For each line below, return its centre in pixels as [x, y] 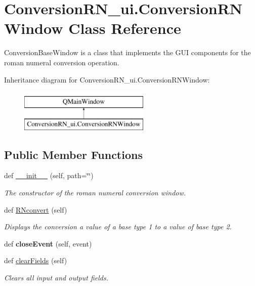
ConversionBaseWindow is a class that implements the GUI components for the [127, 52]
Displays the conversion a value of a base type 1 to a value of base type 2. [118, 227]
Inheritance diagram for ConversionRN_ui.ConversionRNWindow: [107, 79]
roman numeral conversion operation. [62, 62]
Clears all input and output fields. [56, 278]
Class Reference [125, 28]
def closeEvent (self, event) [48, 243]
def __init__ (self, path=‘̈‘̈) [49, 175]
